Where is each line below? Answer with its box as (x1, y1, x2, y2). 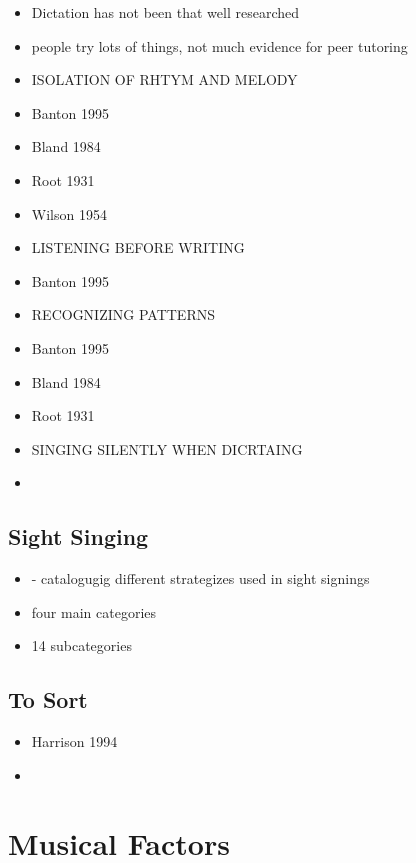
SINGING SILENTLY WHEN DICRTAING (31, 438, 303, 459)
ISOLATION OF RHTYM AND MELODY (31, 69, 298, 90)
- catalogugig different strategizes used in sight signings (31, 568, 370, 589)
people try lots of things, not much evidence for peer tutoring (31, 35, 408, 56)
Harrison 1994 (31, 731, 118, 752)
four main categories (31, 601, 157, 622)
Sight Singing (8, 521, 149, 552)
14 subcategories (31, 635, 132, 656)
